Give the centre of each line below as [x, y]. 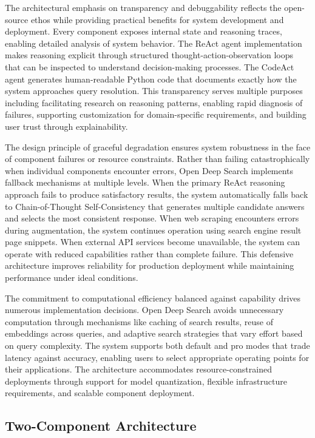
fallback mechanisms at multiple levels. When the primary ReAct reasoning [145, 182]
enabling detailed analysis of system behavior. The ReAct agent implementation [154, 43]
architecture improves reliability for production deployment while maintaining [150, 265]
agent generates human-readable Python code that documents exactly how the [151, 79]
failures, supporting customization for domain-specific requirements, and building [156, 114]
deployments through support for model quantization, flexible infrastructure [146, 381]
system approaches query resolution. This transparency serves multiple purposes [154, 91]
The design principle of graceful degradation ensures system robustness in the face [158, 147]
